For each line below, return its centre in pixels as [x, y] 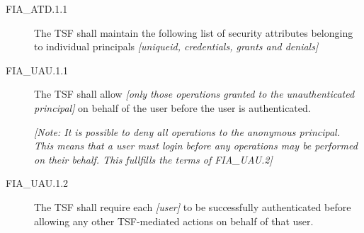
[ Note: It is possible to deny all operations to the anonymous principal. [187, 131]
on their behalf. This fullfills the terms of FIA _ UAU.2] [153, 159]
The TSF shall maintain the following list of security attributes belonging [194, 32]
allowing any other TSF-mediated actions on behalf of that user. [174, 221]
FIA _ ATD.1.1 [37, 8]
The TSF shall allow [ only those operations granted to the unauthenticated [194, 94]
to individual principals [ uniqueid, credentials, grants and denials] [176, 46]
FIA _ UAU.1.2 [37, 183]
